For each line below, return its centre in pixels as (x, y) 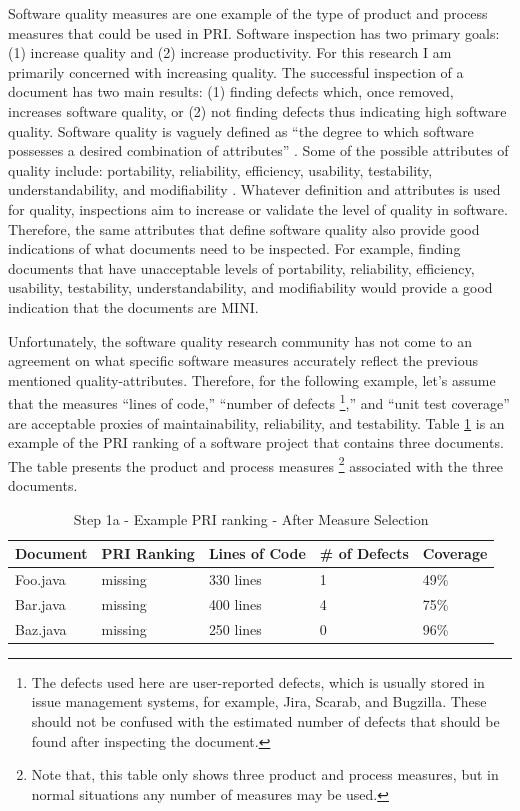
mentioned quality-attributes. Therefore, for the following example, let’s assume (252, 379)
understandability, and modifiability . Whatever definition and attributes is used (254, 189)
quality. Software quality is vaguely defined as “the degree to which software (241, 130)
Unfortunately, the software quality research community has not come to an (240, 340)
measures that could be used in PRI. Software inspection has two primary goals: (254, 32)
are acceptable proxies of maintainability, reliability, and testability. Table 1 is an (256, 422)
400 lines (235, 603)
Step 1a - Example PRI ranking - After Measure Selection (251, 518)
